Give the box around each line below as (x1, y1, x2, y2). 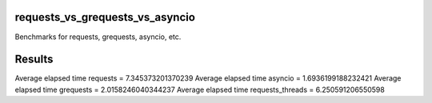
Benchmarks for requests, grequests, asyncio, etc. (14, 32, 182, 42)
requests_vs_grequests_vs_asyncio (14, 10, 196, 24)
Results (14, 53, 54, 66)
